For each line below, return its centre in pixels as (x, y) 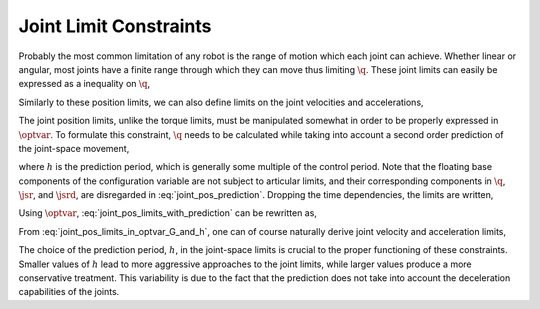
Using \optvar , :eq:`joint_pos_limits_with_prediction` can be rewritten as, (167, 213)
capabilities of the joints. (69, 292)
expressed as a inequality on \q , (84, 84)
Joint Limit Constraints (115, 26)
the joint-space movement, (74, 148)
